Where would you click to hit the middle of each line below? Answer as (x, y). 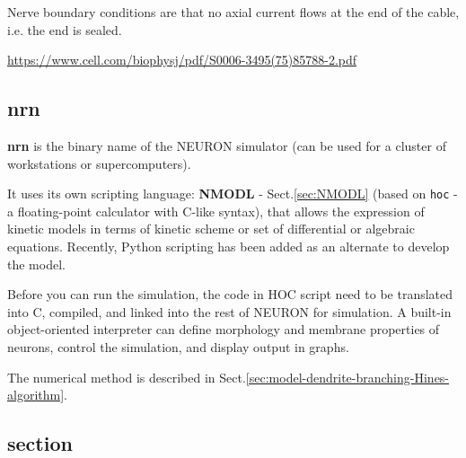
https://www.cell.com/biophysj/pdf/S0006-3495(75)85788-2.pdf (182, 60)
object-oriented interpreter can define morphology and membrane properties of (224, 329)
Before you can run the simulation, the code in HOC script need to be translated (230, 294)
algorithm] (36, 395)
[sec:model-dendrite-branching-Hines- (347, 377)
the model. (36, 264)
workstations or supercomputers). (99, 163)
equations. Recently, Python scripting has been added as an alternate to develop (229, 247)
